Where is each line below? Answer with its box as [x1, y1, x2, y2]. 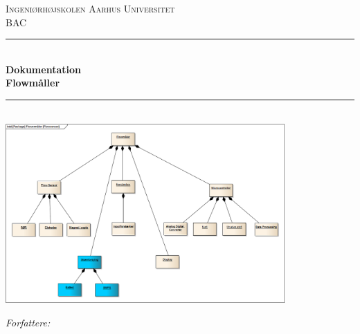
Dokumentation [6, 62, 81, 76]
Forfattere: [6, 315, 51, 329]
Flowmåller [6, 75, 60, 90]
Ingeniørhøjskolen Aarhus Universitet [6, 1, 175, 15]
